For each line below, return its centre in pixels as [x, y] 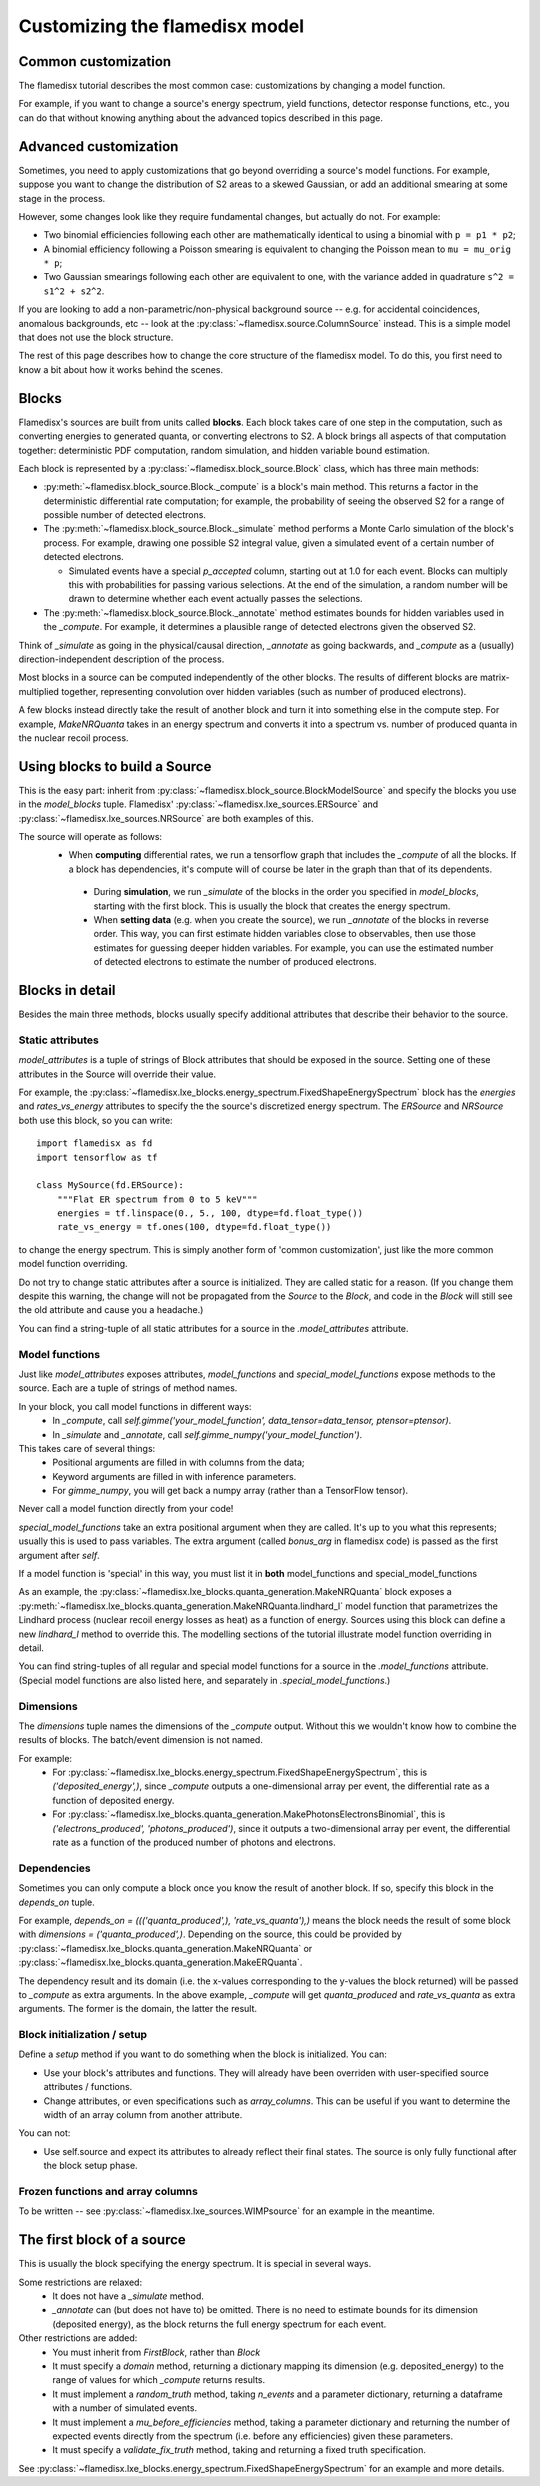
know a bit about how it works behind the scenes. [121, 369]
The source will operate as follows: [90, 837]
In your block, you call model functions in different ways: [135, 1406]
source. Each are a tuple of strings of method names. [128, 1388]
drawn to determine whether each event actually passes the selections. [216, 599]
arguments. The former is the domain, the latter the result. [138, 2009]
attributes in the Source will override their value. [117, 1074]
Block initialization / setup [83, 2035]
